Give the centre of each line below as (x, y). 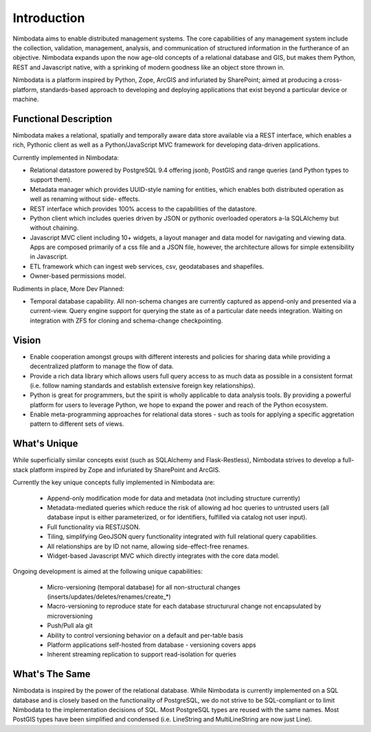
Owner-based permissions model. (78, 276)
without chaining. (54, 228)
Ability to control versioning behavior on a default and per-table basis (145, 635)
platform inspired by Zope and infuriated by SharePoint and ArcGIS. (125, 470)
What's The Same (52, 674)
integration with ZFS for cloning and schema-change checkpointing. (126, 321)
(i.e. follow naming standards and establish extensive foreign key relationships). (143, 385)
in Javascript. (49, 257)
